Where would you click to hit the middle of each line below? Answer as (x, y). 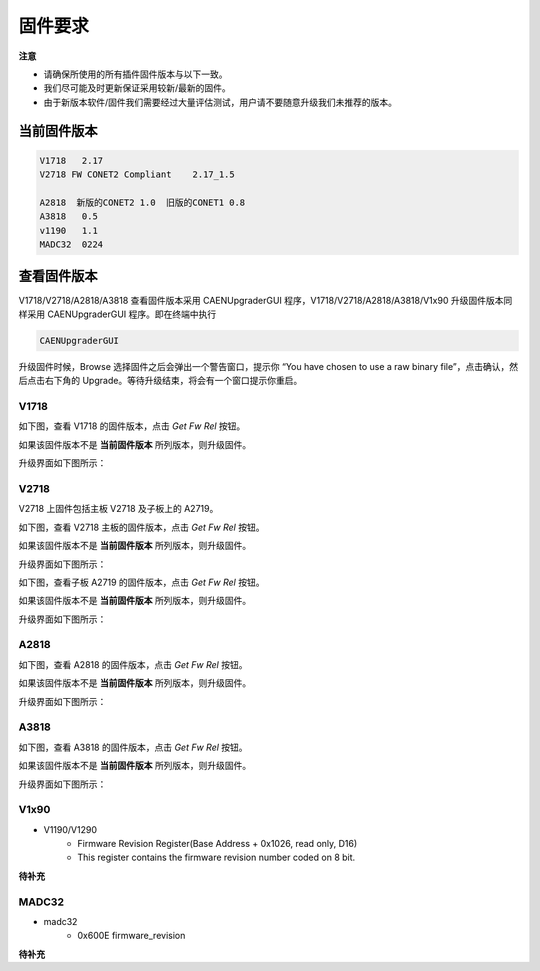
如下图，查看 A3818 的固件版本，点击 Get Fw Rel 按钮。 (133, 747)
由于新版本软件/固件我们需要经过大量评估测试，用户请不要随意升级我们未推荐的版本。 (220, 102)
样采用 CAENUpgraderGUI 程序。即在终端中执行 (117, 314)
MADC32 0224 (71, 244)
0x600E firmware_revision (131, 936)
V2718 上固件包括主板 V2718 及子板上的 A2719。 (118, 509)
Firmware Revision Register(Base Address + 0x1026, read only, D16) (217, 844)
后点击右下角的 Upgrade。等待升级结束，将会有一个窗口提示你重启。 (160, 381)
